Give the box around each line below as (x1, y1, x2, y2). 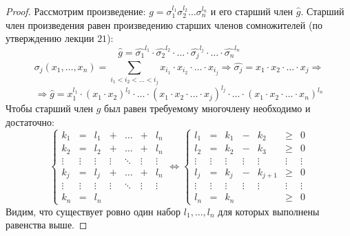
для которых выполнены (218, 204, 320, 218)
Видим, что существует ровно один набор (6, 204, 181, 218)
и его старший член (210, 4, 294, 18)
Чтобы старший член (6, 101, 94, 116)
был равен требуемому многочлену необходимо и (104, 101, 311, 116)
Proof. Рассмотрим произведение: (6, 4, 146, 18)
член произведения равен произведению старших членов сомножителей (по (6, 17, 322, 32)
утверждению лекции (6, 31, 94, 45)
